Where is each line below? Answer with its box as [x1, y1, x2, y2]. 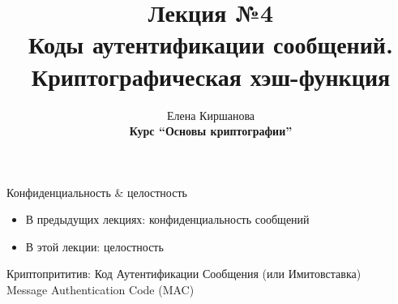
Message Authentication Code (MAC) [6, 281, 195, 298]
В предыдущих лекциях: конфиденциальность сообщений [25, 211, 310, 228]
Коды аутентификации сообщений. [28, 28, 393, 61]
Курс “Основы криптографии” [129, 122, 293, 139]
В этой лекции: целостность [25, 238, 164, 255]
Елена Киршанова [166, 106, 255, 123]
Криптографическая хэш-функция [31, 59, 391, 92]
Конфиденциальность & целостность [6, 183, 187, 200]
